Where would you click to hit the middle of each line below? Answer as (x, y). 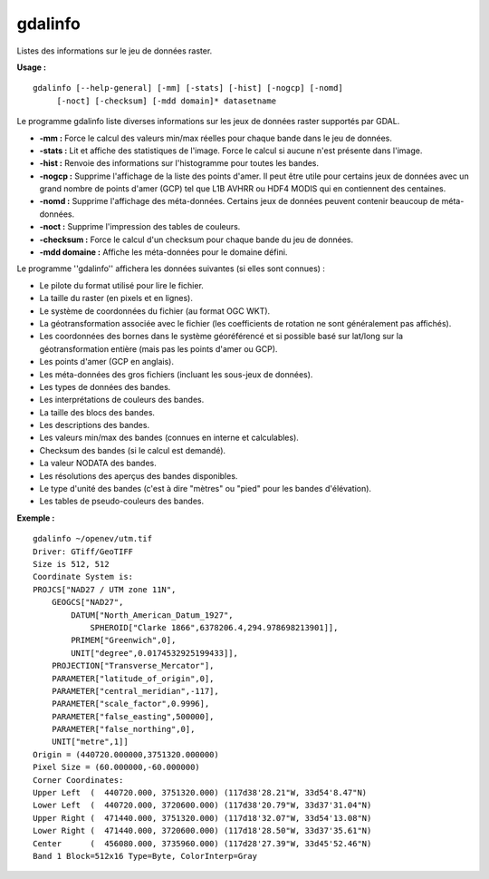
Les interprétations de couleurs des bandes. (122, 400)
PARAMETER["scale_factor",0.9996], (130, 704)
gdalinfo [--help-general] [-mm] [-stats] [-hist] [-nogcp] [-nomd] (188, 88)
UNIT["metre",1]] (90, 742)
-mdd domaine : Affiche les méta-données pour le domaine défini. (163, 252)
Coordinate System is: (83, 577)
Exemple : (36, 518)
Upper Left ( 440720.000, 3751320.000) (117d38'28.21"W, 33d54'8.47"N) (200, 793)
